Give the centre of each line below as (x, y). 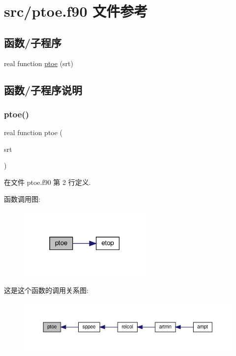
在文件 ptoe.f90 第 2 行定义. (47, 182)
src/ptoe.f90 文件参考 (76, 11)
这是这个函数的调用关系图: (46, 290)
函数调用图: (22, 198)
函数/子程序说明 (43, 89)
